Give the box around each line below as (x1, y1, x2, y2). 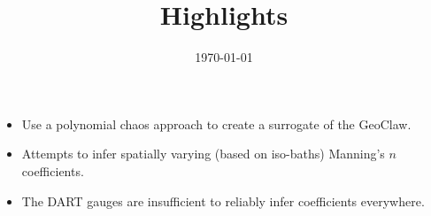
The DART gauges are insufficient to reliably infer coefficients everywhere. (21, 191, 425, 210)
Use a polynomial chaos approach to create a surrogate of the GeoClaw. (21, 114, 412, 133)
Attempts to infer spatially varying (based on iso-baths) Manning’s (21, 144, 385, 163)
